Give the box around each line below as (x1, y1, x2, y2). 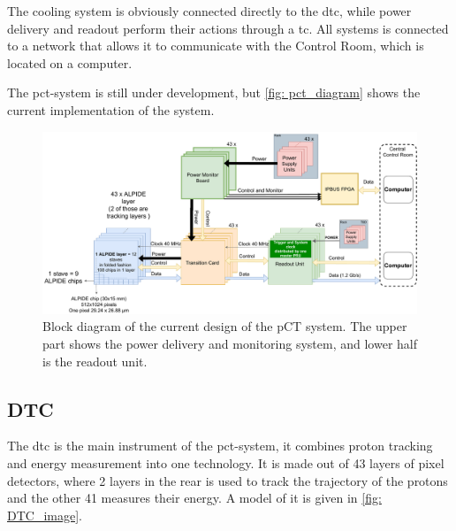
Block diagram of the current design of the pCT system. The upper (42, 317, 407, 335)
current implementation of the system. (7, 100, 215, 119)
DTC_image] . (7, 505, 82, 524)
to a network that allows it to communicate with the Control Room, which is (7, 36, 424, 55)
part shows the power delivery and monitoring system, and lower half (42, 334, 418, 352)
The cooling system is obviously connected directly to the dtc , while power (7, 2, 412, 19)
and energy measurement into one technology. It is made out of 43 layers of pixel (7, 453, 445, 472)
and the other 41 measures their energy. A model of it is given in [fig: (7, 489, 382, 507)
